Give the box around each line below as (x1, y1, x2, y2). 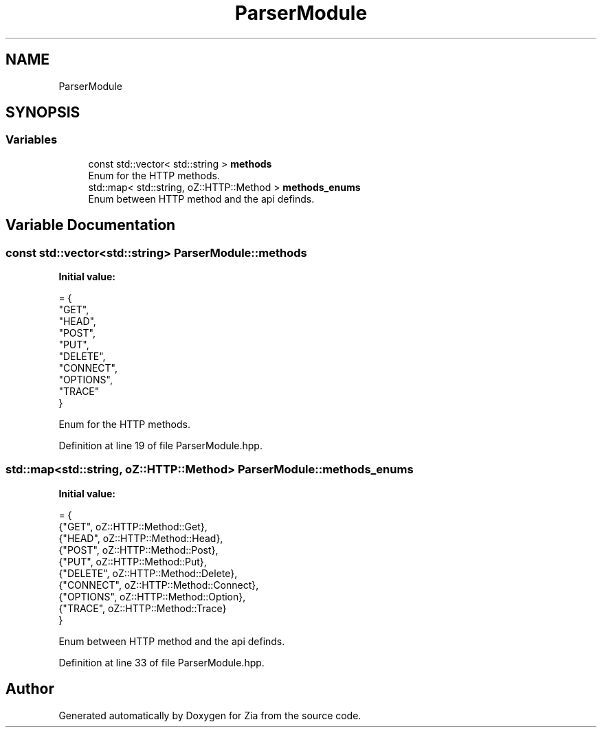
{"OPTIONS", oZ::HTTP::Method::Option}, (58, 590, 246, 602)
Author (5, 680, 54, 698)
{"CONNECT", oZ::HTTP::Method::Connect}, (58, 578, 259, 591)
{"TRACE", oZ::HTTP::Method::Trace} (58, 602, 227, 614)
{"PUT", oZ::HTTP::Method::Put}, (58, 555, 207, 567)
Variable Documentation (5, 216, 176, 234)
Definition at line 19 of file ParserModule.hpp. (58, 440, 263, 452)
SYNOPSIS (5, 104, 80, 122)
